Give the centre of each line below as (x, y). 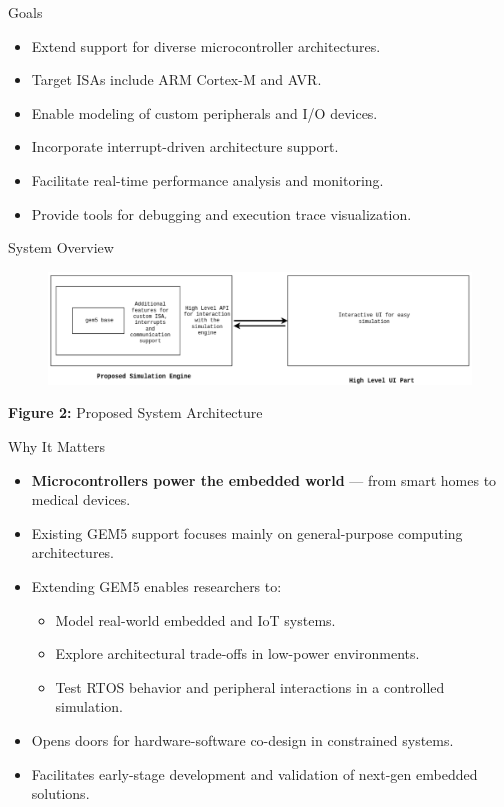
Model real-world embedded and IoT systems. (195, 619)
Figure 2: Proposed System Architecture (135, 412)
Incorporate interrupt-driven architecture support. (185, 146)
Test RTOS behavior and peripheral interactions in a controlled (250, 686)
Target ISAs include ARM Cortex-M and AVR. (176, 79)
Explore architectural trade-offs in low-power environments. (237, 653)
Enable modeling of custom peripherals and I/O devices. (204, 112)
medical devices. (81, 499)
